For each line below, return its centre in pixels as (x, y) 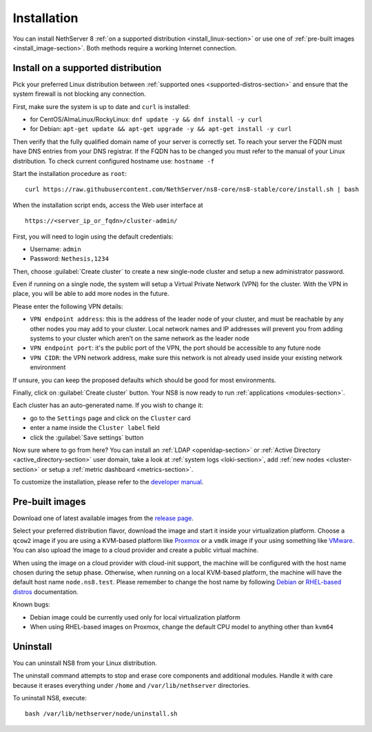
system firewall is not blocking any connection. (79, 94)
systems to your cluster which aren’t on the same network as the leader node (139, 339)
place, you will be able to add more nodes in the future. (91, 294)
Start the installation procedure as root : (70, 173)
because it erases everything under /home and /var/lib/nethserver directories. (132, 685)
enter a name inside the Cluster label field (95, 428)
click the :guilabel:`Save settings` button (87, 437)
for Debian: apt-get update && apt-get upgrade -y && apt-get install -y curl (161, 129)
